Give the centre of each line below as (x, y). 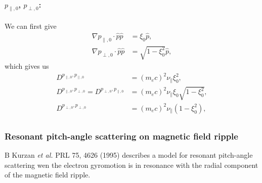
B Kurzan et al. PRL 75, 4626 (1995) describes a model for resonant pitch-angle (129, 155)
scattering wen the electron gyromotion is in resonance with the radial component (132, 165)
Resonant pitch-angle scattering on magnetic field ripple (121, 136)
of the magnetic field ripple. (48, 175)
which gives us (27, 66)
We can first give (31, 26)
